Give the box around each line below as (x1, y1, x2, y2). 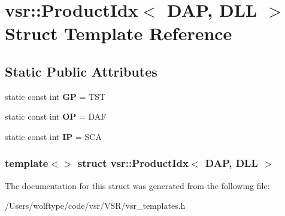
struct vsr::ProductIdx (77, 156, 189, 171)
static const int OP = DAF (5, 110, 107, 123)
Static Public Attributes (5, 62, 157, 80)
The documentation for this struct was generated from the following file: (5, 179, 270, 191)
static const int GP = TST (5, 90, 106, 102)
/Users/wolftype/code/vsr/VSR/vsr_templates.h (5, 199, 186, 212)
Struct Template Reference (5, 21, 232, 45)
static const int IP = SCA (5, 130, 102, 142)
